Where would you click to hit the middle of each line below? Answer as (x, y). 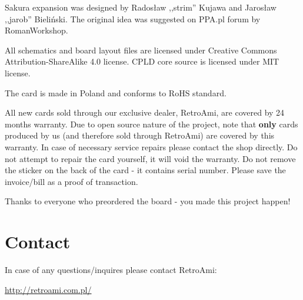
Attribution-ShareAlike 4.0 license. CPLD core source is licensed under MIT (142, 61)
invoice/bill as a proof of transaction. (71, 181)
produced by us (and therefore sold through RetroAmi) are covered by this (140, 135)
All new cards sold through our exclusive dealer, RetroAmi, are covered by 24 (145, 112)
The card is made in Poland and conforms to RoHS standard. (116, 92)
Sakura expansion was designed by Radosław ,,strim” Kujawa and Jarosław (141, 7)
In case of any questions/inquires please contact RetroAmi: (111, 270)
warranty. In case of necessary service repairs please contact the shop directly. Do (151, 146)
